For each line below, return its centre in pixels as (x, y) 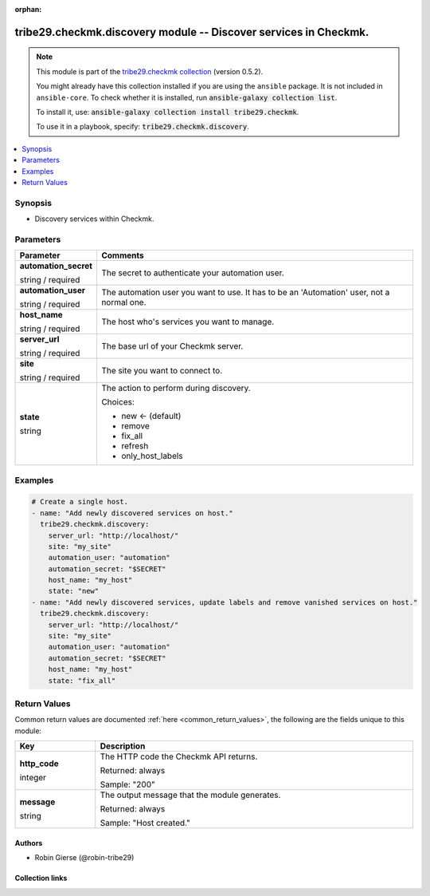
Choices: (118, 402)
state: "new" (74, 591)
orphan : (28, 9)
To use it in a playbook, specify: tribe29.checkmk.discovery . (143, 127)
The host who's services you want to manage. (188, 322)
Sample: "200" (127, 784)
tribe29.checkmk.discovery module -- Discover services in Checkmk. (192, 32)
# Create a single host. (80, 502)
